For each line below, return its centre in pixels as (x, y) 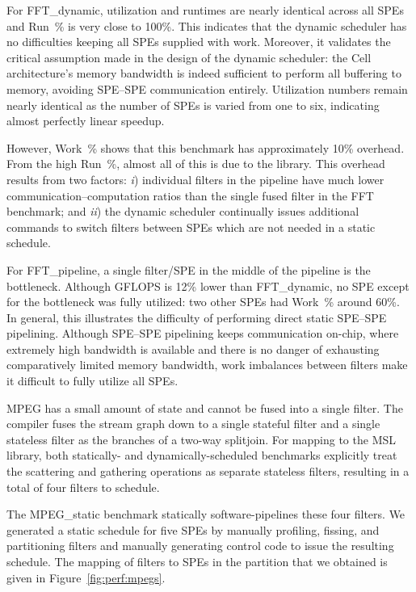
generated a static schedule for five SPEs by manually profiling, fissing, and (193, 529)
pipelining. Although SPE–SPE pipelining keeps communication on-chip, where (203, 333)
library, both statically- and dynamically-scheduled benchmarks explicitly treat (202, 455)
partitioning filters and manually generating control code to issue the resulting (200, 546)
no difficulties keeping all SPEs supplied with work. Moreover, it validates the (199, 42)
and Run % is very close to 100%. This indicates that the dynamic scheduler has (207, 25)
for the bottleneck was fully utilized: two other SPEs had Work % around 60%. (203, 302)
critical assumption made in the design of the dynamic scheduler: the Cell (189, 57)
